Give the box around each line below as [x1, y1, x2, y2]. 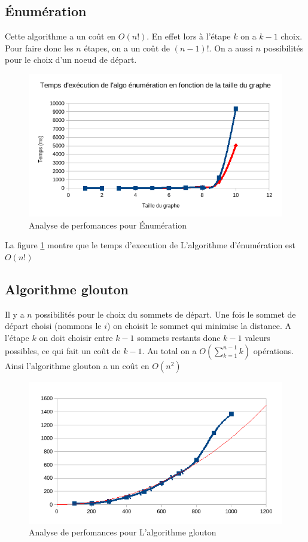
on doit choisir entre [39, 331, 113, 344]
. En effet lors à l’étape [147, 30, 231, 42]
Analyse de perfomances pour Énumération [29, 218, 187, 231]
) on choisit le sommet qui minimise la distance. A [107, 319, 291, 332]
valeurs [245, 331, 270, 344]
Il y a [5, 307, 25, 320]
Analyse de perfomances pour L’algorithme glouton [29, 526, 216, 538]
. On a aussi [209, 41, 253, 54]
